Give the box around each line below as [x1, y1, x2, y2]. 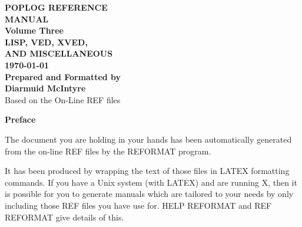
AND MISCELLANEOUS [5, 47, 113, 60]
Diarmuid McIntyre [5, 82, 86, 94]
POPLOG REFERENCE [5, 1, 108, 13]
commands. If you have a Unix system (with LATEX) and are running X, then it [5, 176, 297, 188]
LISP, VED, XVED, [5, 35, 88, 48]
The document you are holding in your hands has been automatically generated [5, 133, 292, 145]
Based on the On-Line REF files [5, 93, 121, 106]
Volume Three [5, 24, 64, 37]
